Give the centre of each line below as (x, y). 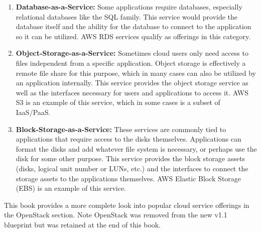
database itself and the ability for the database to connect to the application (134, 26)
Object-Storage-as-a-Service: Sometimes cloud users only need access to (132, 53)
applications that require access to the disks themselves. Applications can (128, 139)
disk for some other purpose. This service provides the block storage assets (130, 158)
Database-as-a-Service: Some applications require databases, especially (129, 7)
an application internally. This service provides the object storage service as (132, 83)
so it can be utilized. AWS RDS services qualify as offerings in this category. (133, 36)
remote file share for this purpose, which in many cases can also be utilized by (136, 73)
